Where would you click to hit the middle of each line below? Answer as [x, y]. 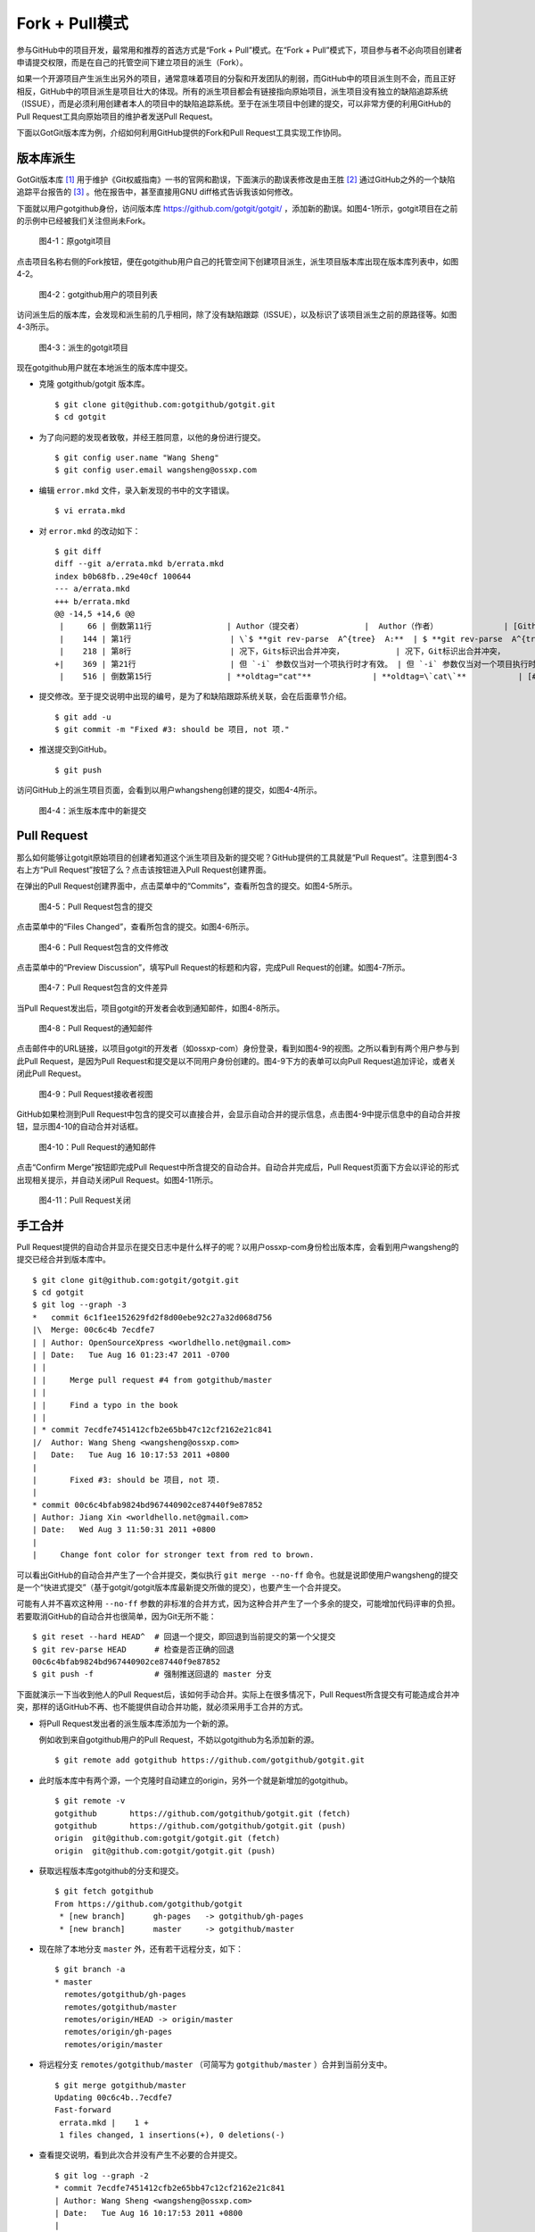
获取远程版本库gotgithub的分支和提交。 [111, 1871]
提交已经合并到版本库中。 [63, 1260]
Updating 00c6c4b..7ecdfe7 [114, 2097]
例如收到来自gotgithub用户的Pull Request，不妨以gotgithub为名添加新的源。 [179, 1739]
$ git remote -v [90, 1801]
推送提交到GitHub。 [75, 749]
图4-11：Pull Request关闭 [85, 1200]
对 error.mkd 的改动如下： [90, 530]
